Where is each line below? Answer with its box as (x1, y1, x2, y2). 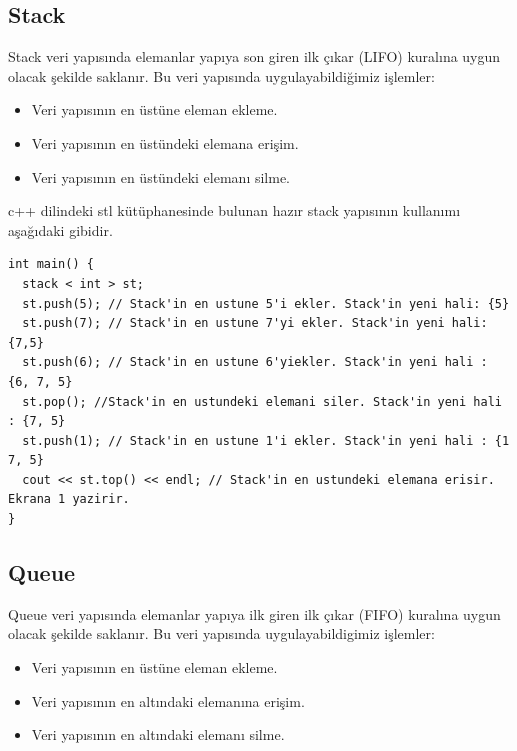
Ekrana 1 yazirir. (8, 492, 130, 507)
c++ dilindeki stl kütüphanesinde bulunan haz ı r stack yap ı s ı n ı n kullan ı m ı (8, 200, 461, 221)
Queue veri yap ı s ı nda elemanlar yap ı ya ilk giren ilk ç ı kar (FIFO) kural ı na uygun (8, 603, 501, 624)
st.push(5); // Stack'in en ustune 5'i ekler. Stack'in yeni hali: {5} (22, 296, 510, 311)
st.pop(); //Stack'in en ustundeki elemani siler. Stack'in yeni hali (22, 394, 502, 409)
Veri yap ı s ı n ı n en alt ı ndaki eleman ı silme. (31, 724, 285, 745)
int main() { (8, 257, 94, 272)
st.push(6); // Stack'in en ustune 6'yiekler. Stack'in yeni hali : (22, 355, 488, 370)
